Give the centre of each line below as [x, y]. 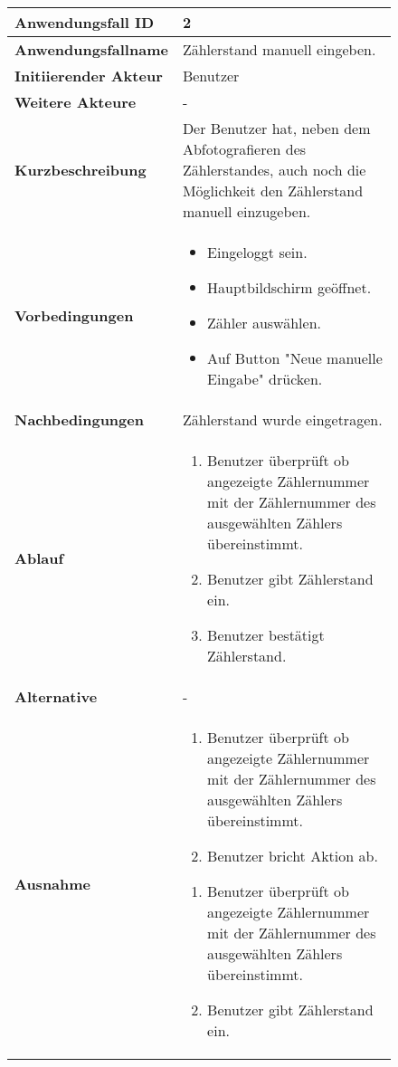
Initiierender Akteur [89, 76]
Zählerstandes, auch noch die [274, 170]
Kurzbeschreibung [81, 170]
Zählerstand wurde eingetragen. [282, 419]
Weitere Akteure [76, 102]
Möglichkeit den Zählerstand [273, 191]
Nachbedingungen [79, 419]
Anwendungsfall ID [85, 22]
